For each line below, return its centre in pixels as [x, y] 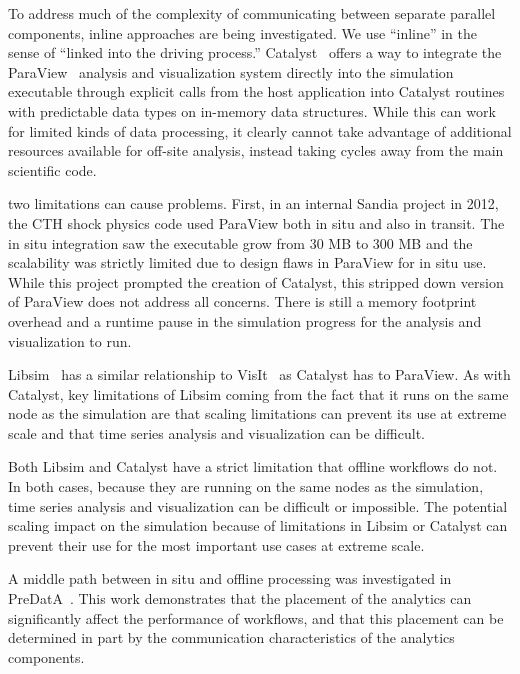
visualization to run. [70, 340]
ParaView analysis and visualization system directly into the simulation [231, 71]
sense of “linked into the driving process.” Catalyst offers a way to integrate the [255, 52]
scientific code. [52, 169]
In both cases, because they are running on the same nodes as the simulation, [246, 486]
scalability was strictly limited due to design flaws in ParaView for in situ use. [247, 262]
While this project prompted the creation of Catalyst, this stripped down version [256, 281]
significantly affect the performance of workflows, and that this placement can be [256, 617]
